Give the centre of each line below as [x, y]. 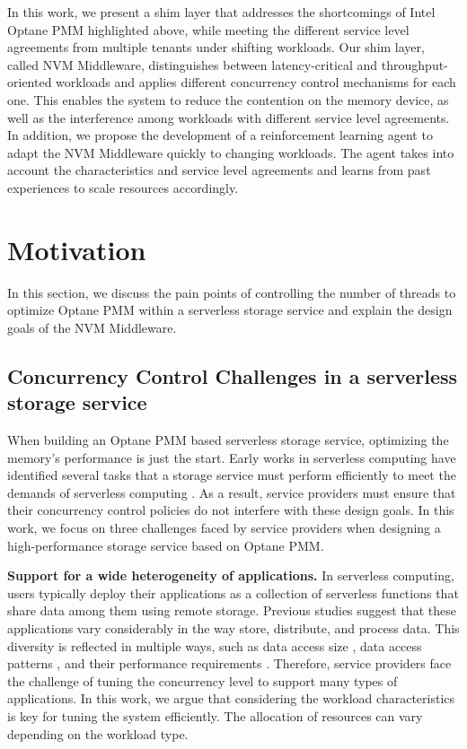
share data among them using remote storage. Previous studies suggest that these [232, 610]
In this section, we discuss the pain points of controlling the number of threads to [232, 292]
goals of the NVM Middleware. [92, 327]
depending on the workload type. [98, 733]
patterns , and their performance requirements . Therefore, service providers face [229, 663]
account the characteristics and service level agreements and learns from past [219, 170]
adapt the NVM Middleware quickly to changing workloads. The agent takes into [231, 152]
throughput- [414, 64]
